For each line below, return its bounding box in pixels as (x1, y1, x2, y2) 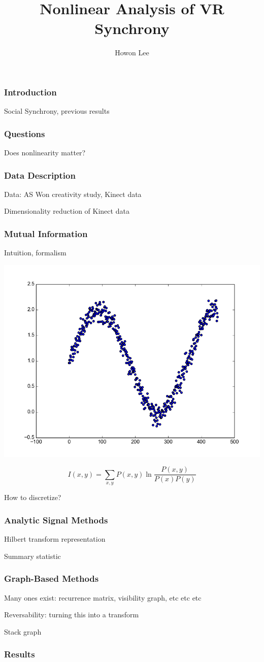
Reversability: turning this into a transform (4, 609, 139, 620)
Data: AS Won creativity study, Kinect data (4, 188, 142, 199)
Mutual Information (4, 227, 88, 240)
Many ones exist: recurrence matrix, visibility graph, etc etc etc (4, 592, 202, 603)
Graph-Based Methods (4, 572, 99, 585)
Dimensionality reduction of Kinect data (4, 206, 129, 216)
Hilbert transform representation (4, 534, 106, 544)
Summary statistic (4, 550, 61, 561)
